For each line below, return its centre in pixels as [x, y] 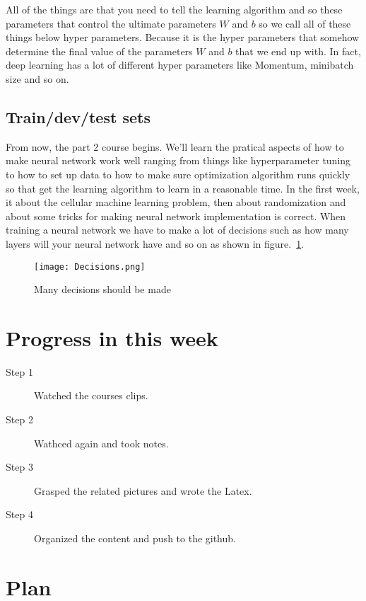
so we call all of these [305, 23]
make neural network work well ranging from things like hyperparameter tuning [178, 160]
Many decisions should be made [102, 289]
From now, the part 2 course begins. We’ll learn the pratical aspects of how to [175, 146]
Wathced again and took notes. [101, 443]
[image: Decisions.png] [90, 267]
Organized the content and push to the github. [135, 538]
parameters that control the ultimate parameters [111, 23]
